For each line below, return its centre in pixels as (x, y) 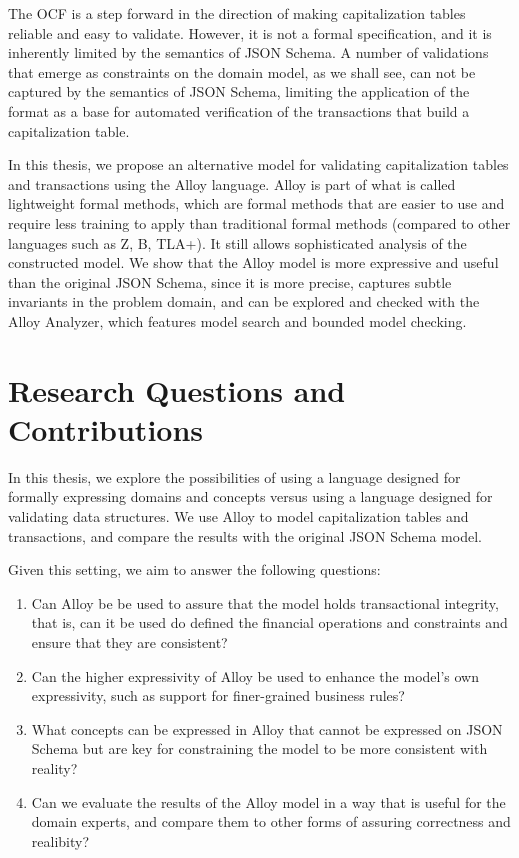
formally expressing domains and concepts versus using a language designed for (250, 496)
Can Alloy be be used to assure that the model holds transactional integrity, (265, 602)
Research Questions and (177, 389)
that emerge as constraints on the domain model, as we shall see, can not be (242, 71)
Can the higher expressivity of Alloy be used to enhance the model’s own (255, 675)
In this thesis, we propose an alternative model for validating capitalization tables (258, 164)
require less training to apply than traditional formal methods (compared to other (259, 222)
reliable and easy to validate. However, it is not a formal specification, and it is (250, 32)
